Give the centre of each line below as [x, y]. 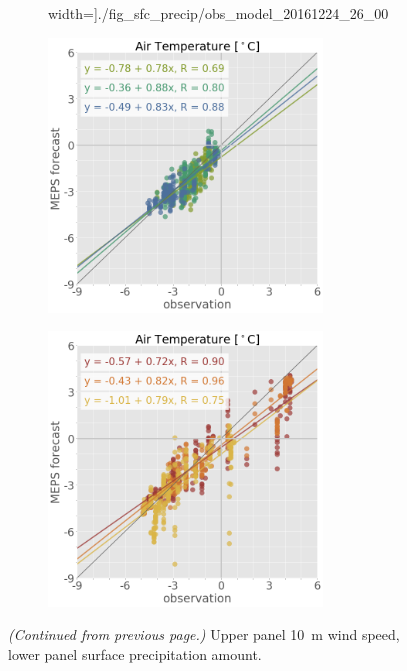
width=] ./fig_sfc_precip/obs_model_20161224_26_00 [218, 13]
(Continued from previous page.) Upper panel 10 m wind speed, [204, 634]
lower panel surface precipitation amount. [135, 653]
